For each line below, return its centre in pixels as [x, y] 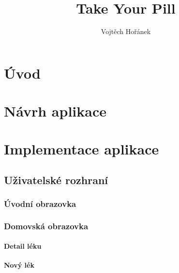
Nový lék [19, 264]
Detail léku [23, 246]
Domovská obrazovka [46, 226]
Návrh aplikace [55, 111]
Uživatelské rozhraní [56, 180]
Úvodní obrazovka [40, 204]
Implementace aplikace [82, 149]
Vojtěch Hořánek [126, 31]
